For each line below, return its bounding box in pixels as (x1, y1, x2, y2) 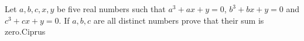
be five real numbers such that (57, 3, 166, 14)
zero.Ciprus (5, 25, 46, 38)
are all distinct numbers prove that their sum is (93, 14, 264, 26)
